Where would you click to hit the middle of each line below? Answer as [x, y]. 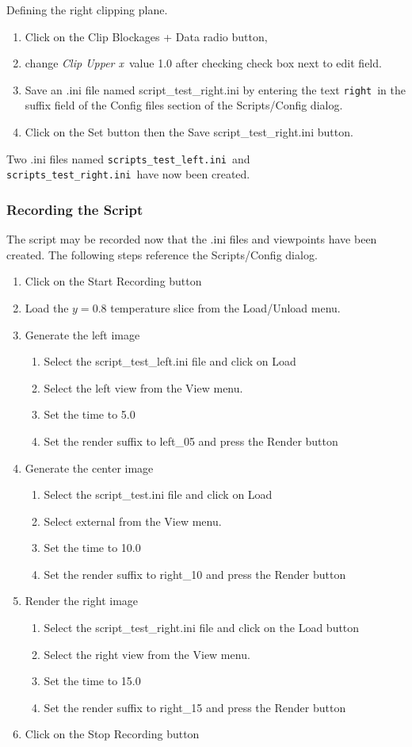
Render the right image [82, 601]
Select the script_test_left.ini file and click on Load [170, 361]
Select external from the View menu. [133, 521]
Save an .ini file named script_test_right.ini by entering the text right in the [216, 89]
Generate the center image [89, 467]
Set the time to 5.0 [90, 414]
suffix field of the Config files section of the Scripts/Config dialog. [184, 105]
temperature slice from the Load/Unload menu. [225, 307]
